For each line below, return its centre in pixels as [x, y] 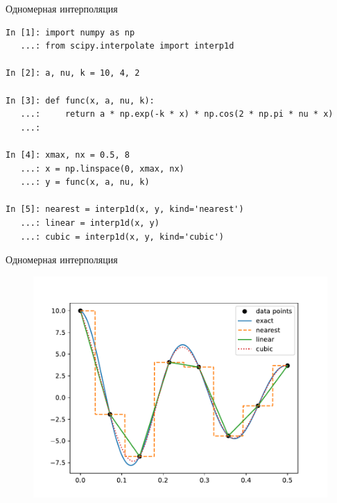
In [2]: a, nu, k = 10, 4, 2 [73, 73]
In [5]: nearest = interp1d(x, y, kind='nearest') [125, 209]
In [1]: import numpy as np [70, 32]
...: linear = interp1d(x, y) [90, 223]
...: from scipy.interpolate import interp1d [127, 46]
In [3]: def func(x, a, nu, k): [80, 100]
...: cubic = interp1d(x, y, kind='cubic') [122, 237]
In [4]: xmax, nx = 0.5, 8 [68, 155]
